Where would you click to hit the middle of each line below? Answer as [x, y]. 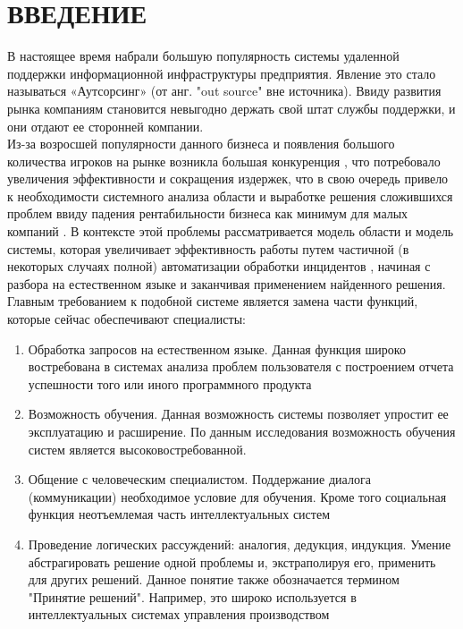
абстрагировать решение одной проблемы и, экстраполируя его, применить [232, 561]
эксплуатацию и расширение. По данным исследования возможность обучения [242, 431]
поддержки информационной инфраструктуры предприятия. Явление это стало [222, 73]
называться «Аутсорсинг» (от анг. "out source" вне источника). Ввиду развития [224, 91]
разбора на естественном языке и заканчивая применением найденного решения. [227, 283]
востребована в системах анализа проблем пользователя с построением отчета [241, 366]
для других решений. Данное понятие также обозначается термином [214, 579]
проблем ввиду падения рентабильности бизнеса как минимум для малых [208, 213]
